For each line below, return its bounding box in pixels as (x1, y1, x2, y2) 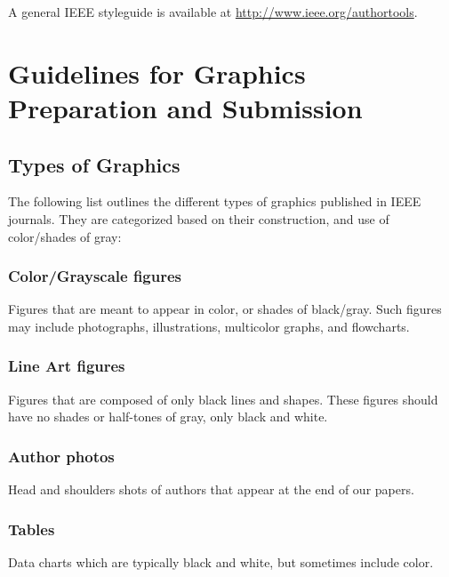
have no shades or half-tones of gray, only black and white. (8, 407, 328, 426)
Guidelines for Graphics (8, 54, 306, 91)
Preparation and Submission (8, 89, 363, 125)
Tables (8, 517, 55, 540)
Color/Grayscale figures (8, 265, 182, 287)
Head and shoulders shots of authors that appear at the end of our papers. (8, 480, 414, 499)
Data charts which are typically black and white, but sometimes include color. (8, 552, 434, 571)
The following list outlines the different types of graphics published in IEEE (8, 192, 421, 211)
